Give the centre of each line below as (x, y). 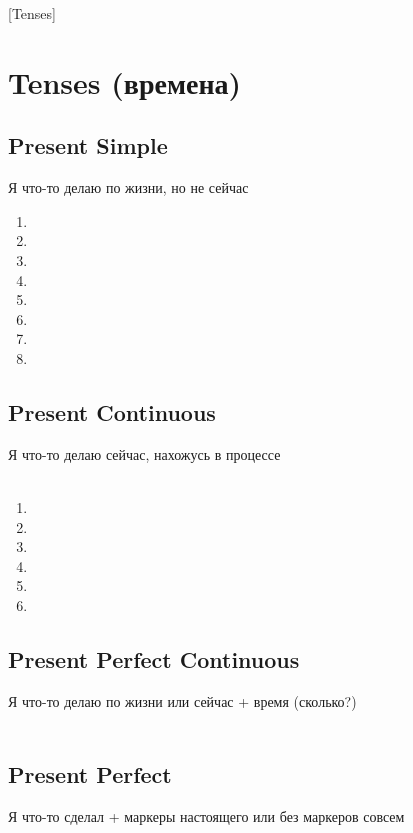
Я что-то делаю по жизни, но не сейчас (128, 187)
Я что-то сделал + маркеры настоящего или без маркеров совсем (206, 816)
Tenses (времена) (125, 81)
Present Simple (88, 145)
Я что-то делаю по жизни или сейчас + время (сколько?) (182, 700)
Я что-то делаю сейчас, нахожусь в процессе (144, 453)
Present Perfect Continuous (154, 658)
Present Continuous (112, 411)
